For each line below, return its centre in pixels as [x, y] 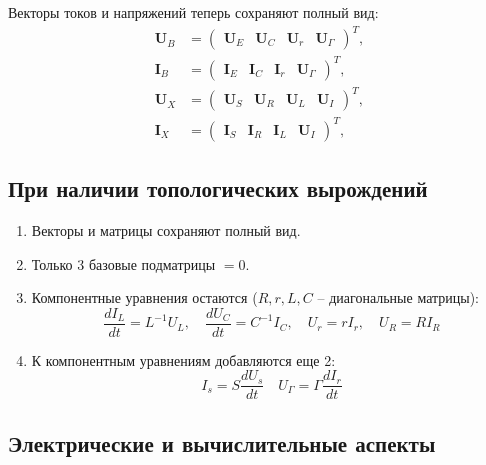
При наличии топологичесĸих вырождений [218, 188]
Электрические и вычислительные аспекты [222, 442]
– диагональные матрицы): [398, 297]
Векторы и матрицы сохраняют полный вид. [166, 229]
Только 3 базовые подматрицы [123, 263]
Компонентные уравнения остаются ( [144, 297]
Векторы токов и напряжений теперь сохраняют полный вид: [193, 12]
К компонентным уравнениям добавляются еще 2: [183, 359]
